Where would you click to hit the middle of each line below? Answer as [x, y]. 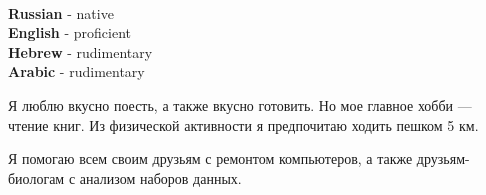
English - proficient [70, 32]
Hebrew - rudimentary [80, 51]
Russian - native [61, 12]
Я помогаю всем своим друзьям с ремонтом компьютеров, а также [210, 158]
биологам [36, 177]
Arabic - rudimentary [76, 71]
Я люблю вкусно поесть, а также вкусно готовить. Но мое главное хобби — [240, 104]
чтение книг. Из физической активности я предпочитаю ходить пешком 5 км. [243, 124]
